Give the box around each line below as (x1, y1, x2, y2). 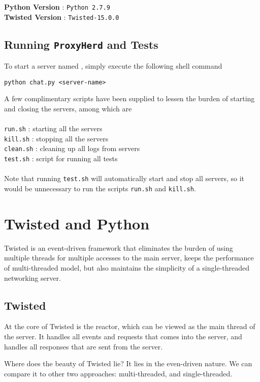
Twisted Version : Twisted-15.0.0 (4, 11, 119, 22)
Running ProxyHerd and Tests (4, 36, 158, 52)
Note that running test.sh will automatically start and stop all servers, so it (4, 173, 245, 184)
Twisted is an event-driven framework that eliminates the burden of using (4, 242, 233, 253)
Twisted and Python (4, 213, 150, 233)
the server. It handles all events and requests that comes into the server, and (4, 331, 242, 341)
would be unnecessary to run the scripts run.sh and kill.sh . (4, 183, 196, 193)
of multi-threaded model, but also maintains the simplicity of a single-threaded (4, 262, 250, 273)
